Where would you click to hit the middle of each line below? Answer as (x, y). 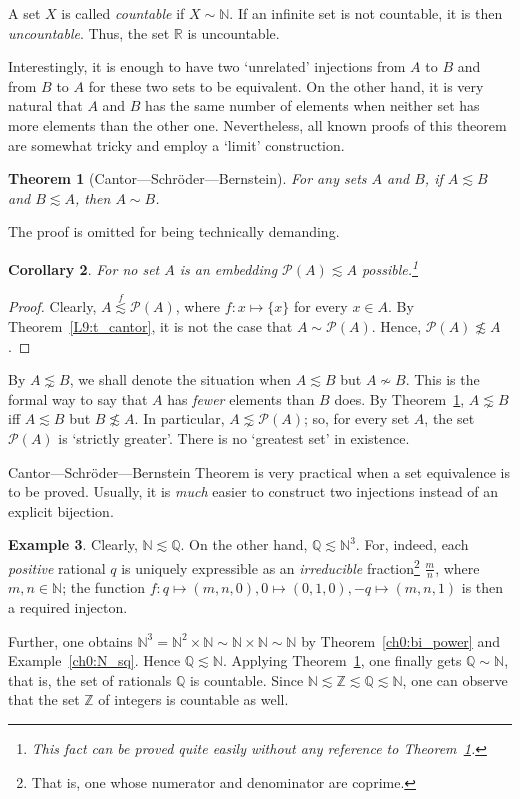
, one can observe (455, 679)
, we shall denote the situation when (180, 379)
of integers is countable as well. (193, 699)
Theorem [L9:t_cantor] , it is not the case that (150, 326)
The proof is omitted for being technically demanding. (174, 231)
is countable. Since (246, 679)
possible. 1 (389, 267)
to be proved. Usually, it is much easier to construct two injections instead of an (253, 491)
